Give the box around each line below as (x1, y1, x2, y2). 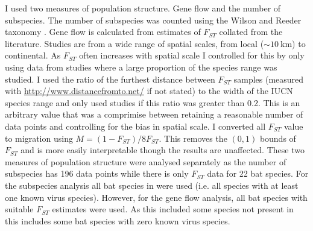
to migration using (5, 131, 73, 144)
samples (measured (233, 72, 304, 85)
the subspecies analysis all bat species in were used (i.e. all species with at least (5, 179, 299, 191)
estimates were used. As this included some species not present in (52, 203, 294, 215)
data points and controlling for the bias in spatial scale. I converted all (5, 119, 266, 132)
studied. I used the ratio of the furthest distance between (5, 72, 215, 85)
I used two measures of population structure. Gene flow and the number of (5, 2, 281, 14)
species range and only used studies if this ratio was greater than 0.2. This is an (5, 96, 300, 109)
